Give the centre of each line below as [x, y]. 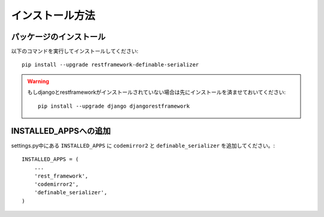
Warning [38, 81]
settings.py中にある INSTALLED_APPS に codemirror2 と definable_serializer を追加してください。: [143, 145]
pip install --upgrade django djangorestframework [114, 106]
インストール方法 [53, 16]
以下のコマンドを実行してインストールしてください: [75, 51]
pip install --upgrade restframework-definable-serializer [110, 65]
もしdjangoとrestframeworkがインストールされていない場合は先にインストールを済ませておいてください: [157, 92]
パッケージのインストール [58, 37]
